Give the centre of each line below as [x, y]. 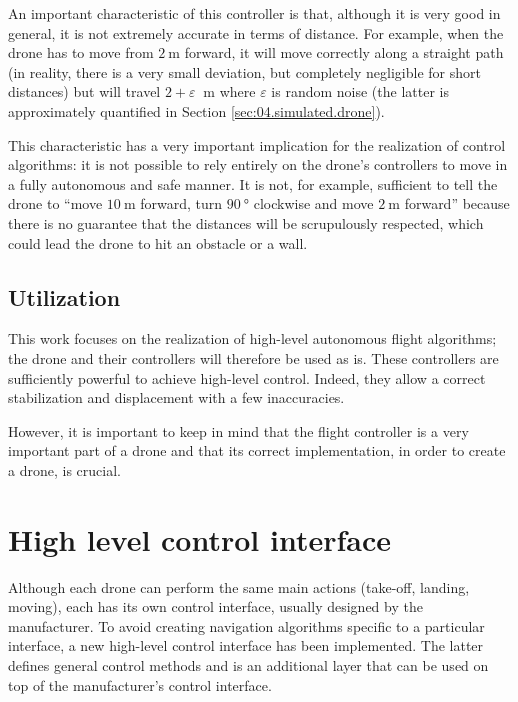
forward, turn [181, 203]
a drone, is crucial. [64, 469]
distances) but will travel [84, 91]
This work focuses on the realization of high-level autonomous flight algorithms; [252, 338]
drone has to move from [81, 52]
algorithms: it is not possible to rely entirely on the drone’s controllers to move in [258, 164]
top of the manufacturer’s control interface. [140, 684]
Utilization [64, 296]
